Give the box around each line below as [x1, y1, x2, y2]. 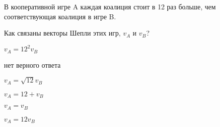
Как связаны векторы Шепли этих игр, [4, 28, 121, 38]
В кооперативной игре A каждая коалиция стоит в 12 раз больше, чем [4, 1, 216, 11]
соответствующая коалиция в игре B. [4, 11, 116, 21]
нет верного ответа [4, 59, 61, 70]
